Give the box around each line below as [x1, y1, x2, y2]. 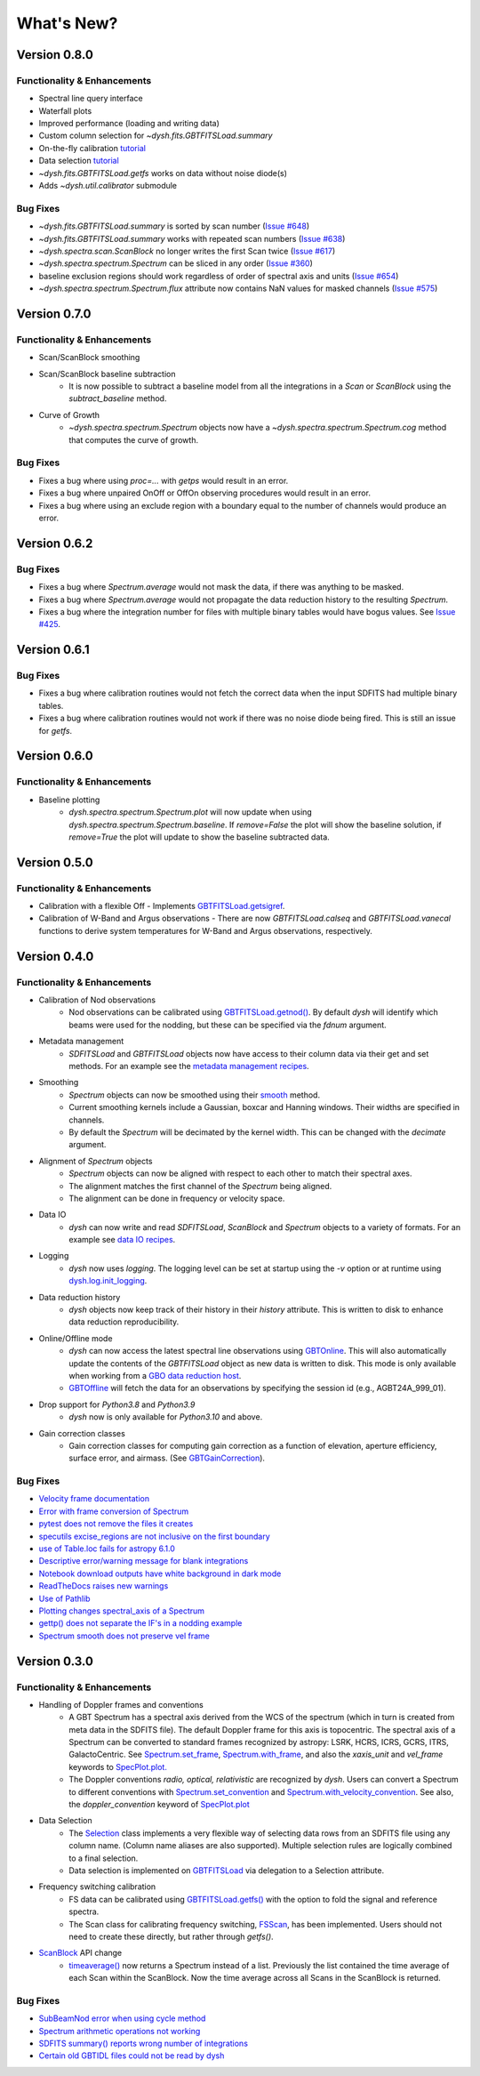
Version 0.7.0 [16, 306, 92, 321]
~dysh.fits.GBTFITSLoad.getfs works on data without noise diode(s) [38, 167, 288, 178]
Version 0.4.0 [16, 948, 94, 964]
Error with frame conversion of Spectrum [38, 1506, 189, 1517]
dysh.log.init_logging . [68, 1275, 148, 1286]
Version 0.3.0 [16, 1654, 93, 1669]
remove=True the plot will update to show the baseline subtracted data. [68, 832, 331, 842]
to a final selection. [68, 1853, 139, 1863]
